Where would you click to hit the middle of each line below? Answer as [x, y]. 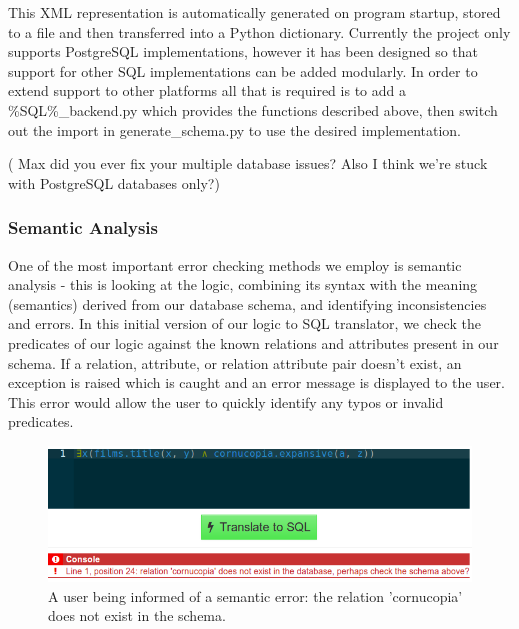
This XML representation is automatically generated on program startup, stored [254, 12]
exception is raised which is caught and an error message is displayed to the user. [256, 382]
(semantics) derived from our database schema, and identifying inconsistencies [247, 303]
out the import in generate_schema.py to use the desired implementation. [234, 129]
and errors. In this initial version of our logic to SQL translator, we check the [244, 323]
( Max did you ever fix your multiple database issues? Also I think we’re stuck [248, 163]
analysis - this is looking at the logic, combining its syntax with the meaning [243, 284]
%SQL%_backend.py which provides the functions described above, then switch [253, 109]
